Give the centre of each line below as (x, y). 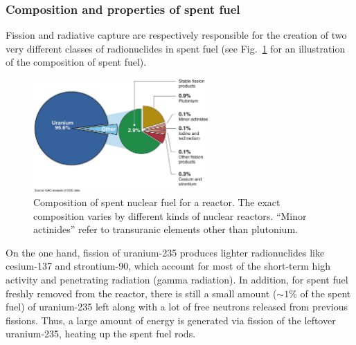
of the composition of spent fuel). (76, 62)
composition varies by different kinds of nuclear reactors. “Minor (170, 215)
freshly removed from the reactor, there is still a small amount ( (141, 293)
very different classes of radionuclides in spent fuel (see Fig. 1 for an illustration (176, 48)
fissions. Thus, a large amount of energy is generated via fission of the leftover (171, 320)
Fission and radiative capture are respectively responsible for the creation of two (176, 35)
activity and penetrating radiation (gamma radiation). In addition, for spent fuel (177, 280)
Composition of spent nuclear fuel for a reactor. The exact (157, 202)
